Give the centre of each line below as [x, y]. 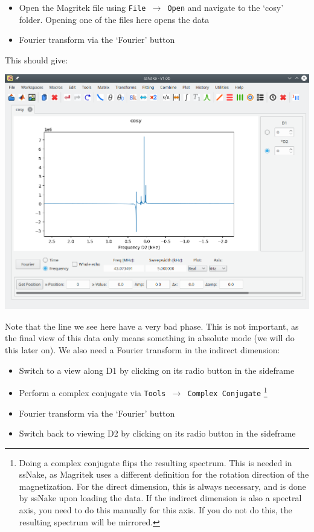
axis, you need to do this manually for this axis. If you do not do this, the [155, 510]
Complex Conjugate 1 [227, 391]
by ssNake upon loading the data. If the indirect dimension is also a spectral [160, 498]
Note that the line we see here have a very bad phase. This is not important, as [152, 326]
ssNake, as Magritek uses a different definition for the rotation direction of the [164, 474]
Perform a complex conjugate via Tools [92, 392]
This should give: [37, 59]
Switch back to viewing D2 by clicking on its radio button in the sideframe [157, 433]
